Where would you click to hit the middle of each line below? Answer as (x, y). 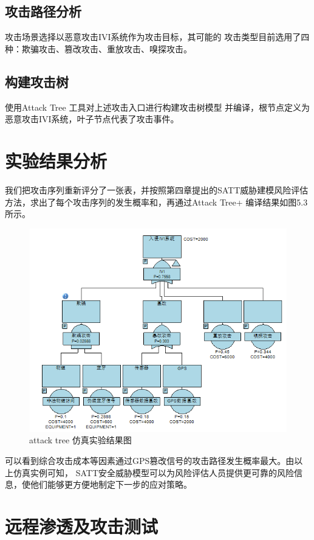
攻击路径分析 (43, 11)
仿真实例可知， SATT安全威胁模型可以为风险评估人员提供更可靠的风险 (153, 472)
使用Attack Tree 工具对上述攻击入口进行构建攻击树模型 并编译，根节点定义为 (158, 107)
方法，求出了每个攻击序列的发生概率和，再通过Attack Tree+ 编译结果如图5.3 (156, 202)
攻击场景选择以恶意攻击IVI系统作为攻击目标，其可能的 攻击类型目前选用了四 (157, 37)
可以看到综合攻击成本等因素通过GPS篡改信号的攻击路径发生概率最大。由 (150, 461)
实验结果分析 (56, 160)
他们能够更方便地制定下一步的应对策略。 (111, 484)
